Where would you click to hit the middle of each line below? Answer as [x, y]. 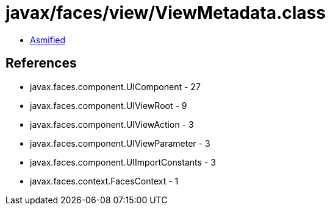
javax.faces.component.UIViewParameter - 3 [120, 143]
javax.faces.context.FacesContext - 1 [104, 181]
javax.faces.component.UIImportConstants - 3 [123, 162]
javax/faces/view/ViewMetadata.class [166, 13]
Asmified [48, 40]
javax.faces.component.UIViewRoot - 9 [109, 105]
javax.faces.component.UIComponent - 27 [115, 86]
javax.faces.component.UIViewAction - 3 [112, 124]
